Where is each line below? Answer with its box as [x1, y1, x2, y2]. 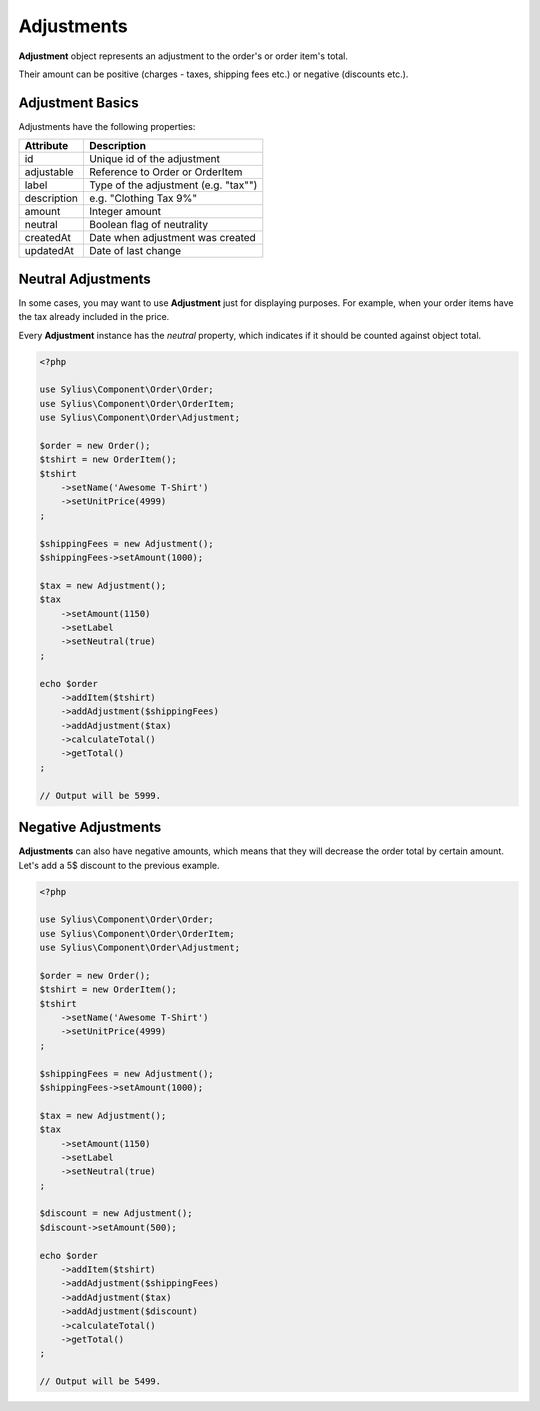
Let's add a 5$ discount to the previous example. [18, 859, 220, 871]
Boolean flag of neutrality [88, 218, 209, 232]
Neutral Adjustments [18, 270, 152, 287]
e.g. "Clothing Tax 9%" [88, 191, 198, 205]
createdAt [24, 231, 72, 245]
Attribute [24, 139, 69, 153]
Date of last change [88, 244, 182, 258]
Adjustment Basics [18, 94, 139, 111]
